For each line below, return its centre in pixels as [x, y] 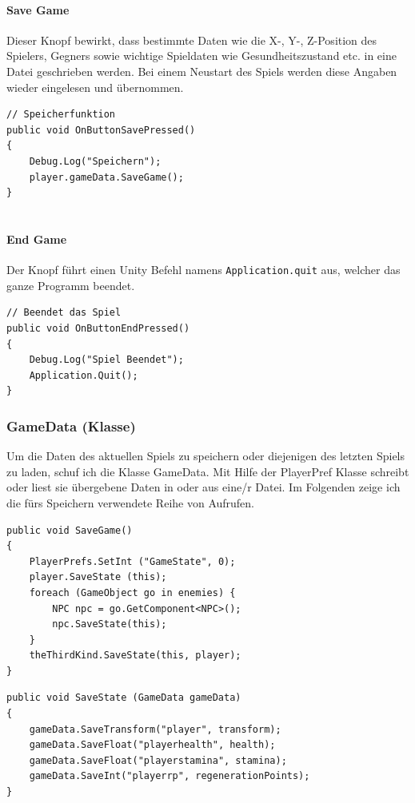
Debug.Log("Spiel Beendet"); [106, 360]
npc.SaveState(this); [110, 624]
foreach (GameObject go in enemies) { [132, 592]
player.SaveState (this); [98, 577]
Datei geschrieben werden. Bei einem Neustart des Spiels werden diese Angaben [202, 71]
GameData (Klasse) [71, 425]
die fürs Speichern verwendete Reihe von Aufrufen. [131, 502]
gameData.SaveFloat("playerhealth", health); [152, 745]
